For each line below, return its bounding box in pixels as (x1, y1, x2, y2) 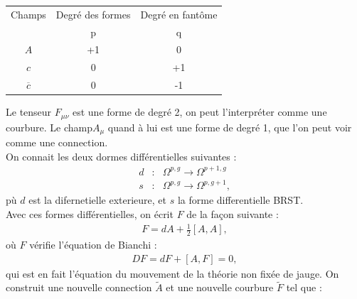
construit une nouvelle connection (6, 280, 152, 295)
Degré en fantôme (140, 6, 218, 21)
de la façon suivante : (186, 206, 279, 221)
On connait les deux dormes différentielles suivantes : (6, 148, 237, 163)
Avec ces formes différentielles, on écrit (6, 206, 174, 221)
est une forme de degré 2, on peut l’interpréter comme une (72, 104, 327, 119)
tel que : (286, 280, 322, 295)
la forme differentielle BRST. (177, 192, 304, 207)
